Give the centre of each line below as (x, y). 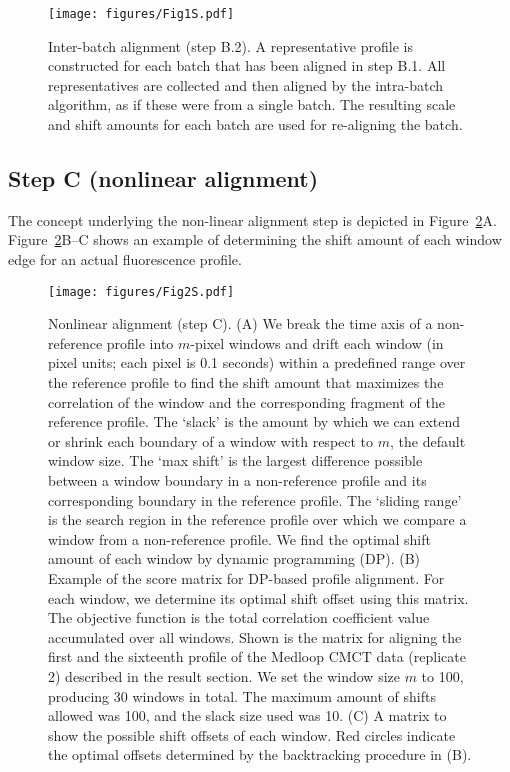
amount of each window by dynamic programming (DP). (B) (234, 558)
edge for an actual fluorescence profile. (125, 259)
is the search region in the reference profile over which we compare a (257, 519)
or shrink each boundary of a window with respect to (211, 440)
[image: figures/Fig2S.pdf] (141, 291)
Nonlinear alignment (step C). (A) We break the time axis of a (240, 323)
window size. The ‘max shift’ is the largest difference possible (235, 460)
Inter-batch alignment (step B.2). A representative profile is (230, 45)
